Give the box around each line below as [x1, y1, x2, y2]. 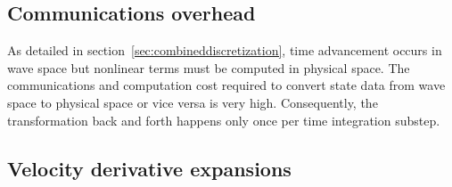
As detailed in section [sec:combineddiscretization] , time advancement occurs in [7, 41, 442, 60]
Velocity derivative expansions [7, 154, 292, 182]
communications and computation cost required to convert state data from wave [7, 76, 446, 94]
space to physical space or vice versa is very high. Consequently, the [7, 93, 378, 111]
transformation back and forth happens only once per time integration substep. [7, 110, 440, 129]
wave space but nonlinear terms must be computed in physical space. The [7, 58, 410, 77]
